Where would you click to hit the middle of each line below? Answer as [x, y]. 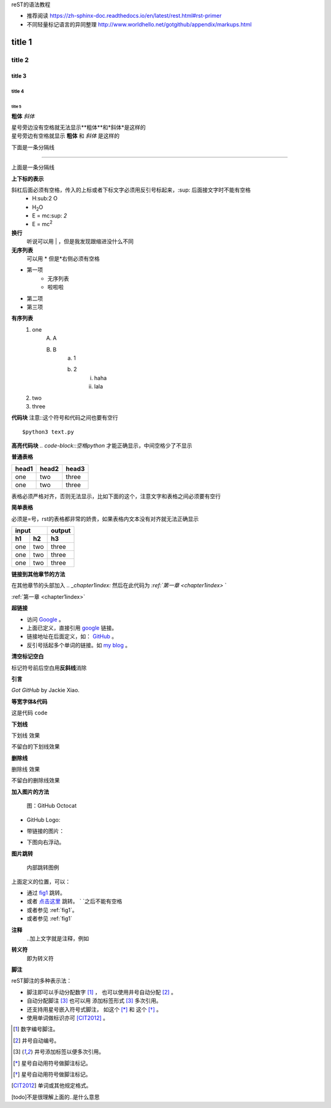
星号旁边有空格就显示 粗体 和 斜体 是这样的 [65, 136]
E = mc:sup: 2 [50, 216]
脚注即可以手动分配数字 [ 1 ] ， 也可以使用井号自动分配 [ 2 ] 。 [102, 992]
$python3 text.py [48, 432]
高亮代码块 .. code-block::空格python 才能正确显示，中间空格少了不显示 [102, 446]
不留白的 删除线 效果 [36, 781]
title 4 [18, 92]
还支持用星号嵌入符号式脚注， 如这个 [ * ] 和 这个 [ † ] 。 [94, 1009]
